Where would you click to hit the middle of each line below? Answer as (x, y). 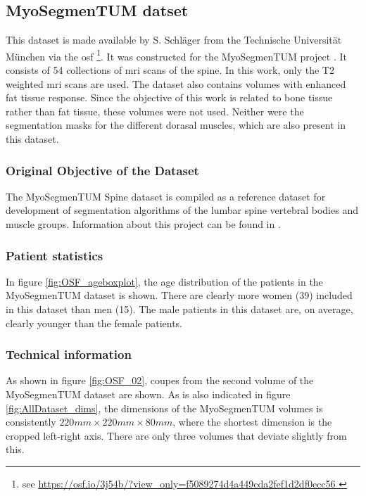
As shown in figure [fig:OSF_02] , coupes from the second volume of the (160, 380)
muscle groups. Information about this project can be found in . (143, 224)
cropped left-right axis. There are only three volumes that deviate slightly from (176, 435)
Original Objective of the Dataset (102, 170)
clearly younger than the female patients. (94, 323)
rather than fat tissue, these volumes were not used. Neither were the (155, 111)
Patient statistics (55, 255)
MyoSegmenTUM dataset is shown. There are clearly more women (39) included (179, 295)
